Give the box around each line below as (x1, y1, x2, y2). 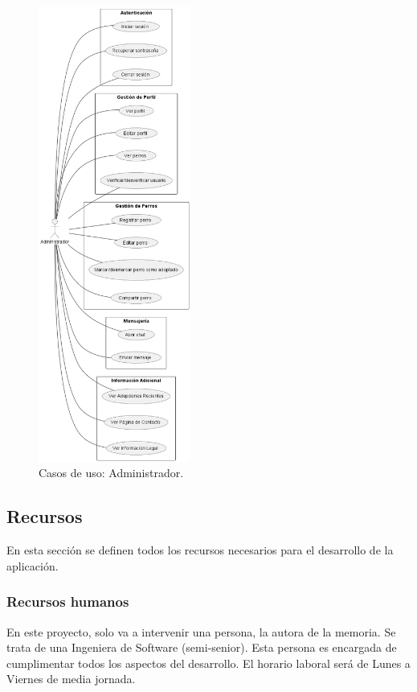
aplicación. (6, 557, 59, 574)
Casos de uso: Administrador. (39, 464, 184, 481)
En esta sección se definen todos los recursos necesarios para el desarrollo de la (6, 542, 394, 558)
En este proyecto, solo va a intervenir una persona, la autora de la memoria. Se (6, 623, 396, 640)
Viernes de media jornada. (6, 670, 136, 687)
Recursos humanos (6, 591, 129, 612)
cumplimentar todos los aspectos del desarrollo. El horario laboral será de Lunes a (6, 654, 411, 671)
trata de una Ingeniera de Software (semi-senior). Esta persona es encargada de (6, 639, 397, 656)
